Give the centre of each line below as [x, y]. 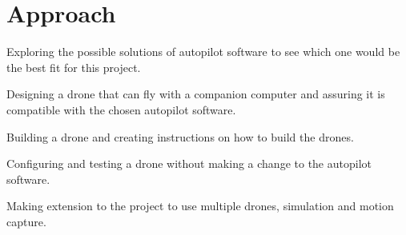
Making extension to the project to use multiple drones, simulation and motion [200, 206]
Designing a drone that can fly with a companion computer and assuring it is [196, 94]
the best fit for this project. [74, 67]
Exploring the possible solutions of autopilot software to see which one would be [203, 52]
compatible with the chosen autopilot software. [121, 109]
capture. [26, 221]
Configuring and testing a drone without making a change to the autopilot [189, 163]
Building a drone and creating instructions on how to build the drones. [180, 136]
